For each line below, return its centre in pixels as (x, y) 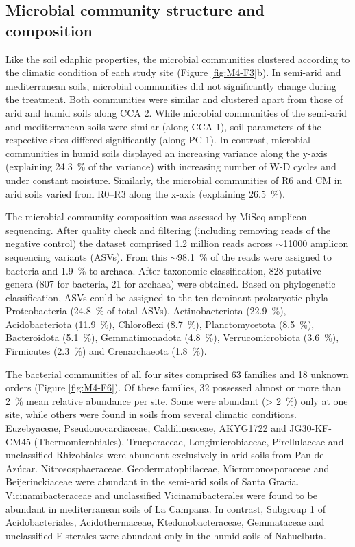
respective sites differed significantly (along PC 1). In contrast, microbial (158, 140)
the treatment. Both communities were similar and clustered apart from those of (174, 99)
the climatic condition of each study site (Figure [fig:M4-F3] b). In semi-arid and (173, 72)
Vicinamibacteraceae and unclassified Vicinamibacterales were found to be (161, 495)
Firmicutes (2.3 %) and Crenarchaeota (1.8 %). (106, 351)
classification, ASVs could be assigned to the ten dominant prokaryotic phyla (167, 297)
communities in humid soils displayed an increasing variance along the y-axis (167, 153)
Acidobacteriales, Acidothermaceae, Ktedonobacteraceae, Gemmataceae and (165, 522)
